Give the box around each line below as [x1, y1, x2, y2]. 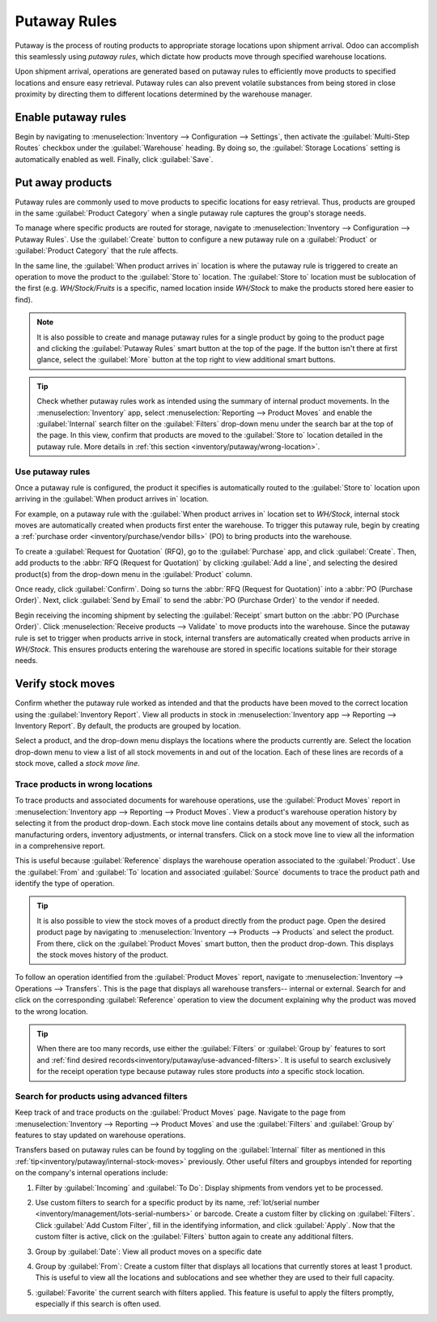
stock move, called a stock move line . [15, 759, 141, 768]
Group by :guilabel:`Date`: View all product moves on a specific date [35, 1247, 262, 1256]
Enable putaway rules [15, 110, 127, 124]
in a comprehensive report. [15, 841, 105, 850]
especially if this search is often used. [35, 1299, 162, 1309]
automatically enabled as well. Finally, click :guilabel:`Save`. [15, 154, 214, 164]
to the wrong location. [15, 1006, 88, 1016]
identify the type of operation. [15, 879, 115, 888]
